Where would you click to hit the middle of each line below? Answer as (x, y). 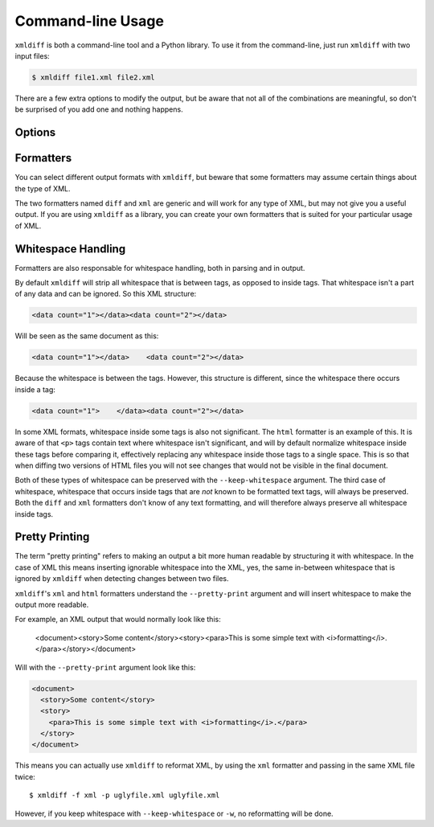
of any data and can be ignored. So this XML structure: (106, 294)
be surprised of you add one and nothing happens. (99, 109)
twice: (25, 776)
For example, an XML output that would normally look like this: (118, 620)
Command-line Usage (90, 21)
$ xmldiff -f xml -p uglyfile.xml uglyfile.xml (125, 795)
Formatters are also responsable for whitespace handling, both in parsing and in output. (160, 268)
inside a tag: (35, 389)
